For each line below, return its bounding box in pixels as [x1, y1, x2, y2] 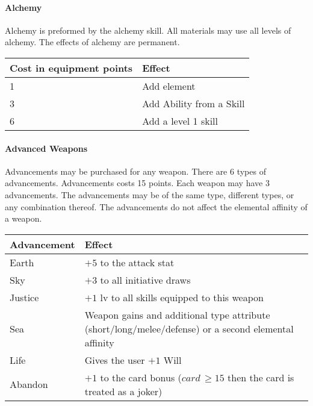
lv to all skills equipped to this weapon [100, 290, 264, 304]
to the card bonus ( [100, 370, 182, 384]
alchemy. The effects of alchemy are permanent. [5, 36, 180, 48]
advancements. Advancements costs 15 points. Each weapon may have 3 [5, 176, 270, 189]
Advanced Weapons [5, 142, 88, 154]
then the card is [228, 370, 294, 384]
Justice [10, 290, 39, 304]
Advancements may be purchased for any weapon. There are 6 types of [5, 164, 266, 177]
